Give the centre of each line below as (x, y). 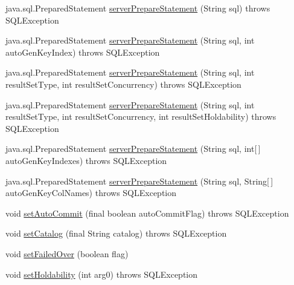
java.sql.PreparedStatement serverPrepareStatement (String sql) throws (138, 8)
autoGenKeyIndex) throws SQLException (83, 52)
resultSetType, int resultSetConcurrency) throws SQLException (123, 84)
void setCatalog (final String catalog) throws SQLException (116, 233)
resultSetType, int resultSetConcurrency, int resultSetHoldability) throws (141, 116)
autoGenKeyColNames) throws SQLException (91, 193)
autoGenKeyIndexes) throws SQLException (86, 160)
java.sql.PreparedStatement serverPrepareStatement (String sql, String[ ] (139, 181)
